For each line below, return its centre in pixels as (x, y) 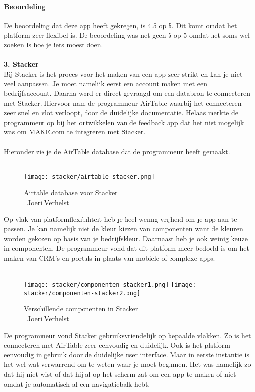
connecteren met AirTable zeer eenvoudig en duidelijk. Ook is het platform (117, 345)
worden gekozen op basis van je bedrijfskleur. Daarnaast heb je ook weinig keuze (126, 238)
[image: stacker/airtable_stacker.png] (89, 177)
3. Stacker (21, 64)
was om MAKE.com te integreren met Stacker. (75, 132)
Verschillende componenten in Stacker (81, 309)
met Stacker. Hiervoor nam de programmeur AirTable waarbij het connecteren (123, 103)
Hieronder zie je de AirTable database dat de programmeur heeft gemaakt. (117, 151)
